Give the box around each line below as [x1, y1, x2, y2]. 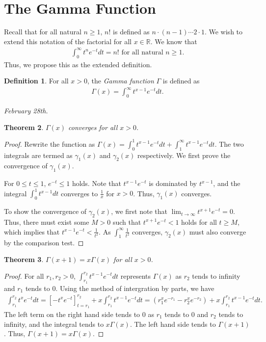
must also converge [189, 226, 246, 237]
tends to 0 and [164, 309, 209, 319]
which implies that [4, 226, 60, 237]
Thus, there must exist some [4, 216, 89, 227]
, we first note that [111, 206, 168, 216]
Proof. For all [4, 270, 44, 281]
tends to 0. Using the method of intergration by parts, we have [25, 283, 214, 293]
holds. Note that [72, 178, 121, 188]
